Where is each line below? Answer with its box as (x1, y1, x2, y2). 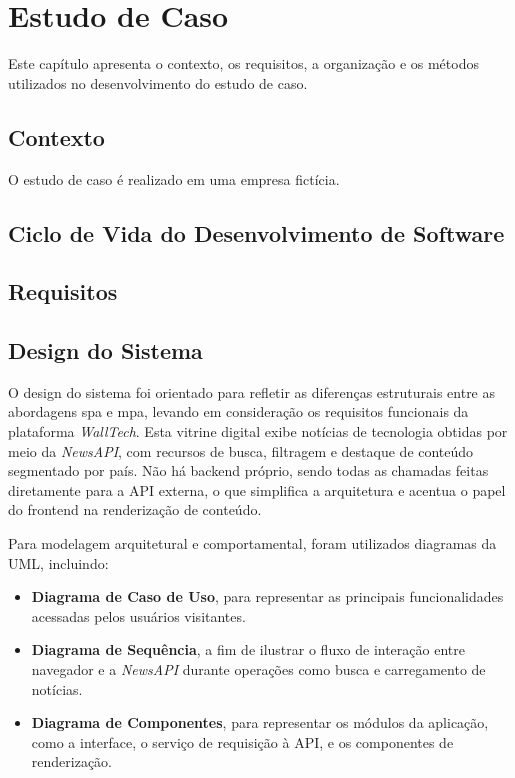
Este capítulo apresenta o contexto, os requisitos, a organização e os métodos (8, 53, 479, 74)
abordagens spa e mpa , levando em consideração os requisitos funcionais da (8, 401, 469, 422)
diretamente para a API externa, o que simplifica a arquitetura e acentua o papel (8, 479, 506, 500)
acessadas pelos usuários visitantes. (31, 605, 246, 626)
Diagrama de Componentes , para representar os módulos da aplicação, (31, 712, 489, 733)
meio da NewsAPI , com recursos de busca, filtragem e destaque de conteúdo (8, 440, 474, 461)
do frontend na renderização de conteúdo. (8, 499, 262, 520)
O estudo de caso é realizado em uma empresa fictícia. (8, 168, 340, 189)
